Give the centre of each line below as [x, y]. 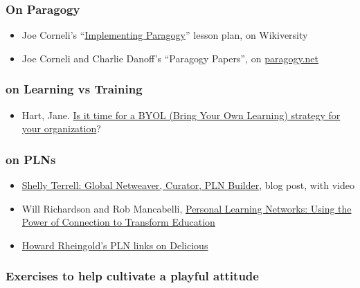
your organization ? [61, 128]
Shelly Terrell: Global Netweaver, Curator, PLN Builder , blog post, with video [188, 185]
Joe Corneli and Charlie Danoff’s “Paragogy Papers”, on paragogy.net [170, 58]
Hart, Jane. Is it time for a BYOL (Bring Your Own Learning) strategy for [181, 115]
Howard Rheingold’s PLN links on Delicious [115, 245]
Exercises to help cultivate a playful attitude [132, 276]
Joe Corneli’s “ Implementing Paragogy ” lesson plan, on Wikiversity [165, 35]
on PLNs [31, 159]
